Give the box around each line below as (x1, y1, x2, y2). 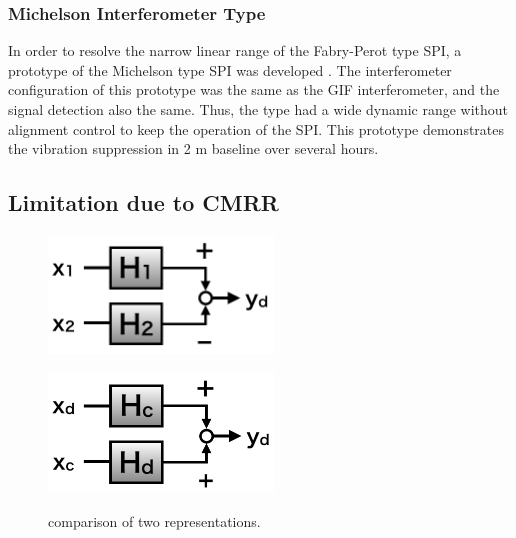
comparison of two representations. (48, 510, 261, 531)
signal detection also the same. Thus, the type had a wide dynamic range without (8, 99, 509, 119)
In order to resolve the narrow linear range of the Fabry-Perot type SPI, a (8, 40, 462, 61)
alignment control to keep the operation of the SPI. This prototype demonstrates (8, 118, 505, 139)
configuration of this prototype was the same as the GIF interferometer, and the (8, 79, 500, 100)
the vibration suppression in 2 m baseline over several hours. (8, 138, 379, 159)
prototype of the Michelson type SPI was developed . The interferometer (8, 59, 452, 80)
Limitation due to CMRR (8, 187, 279, 218)
